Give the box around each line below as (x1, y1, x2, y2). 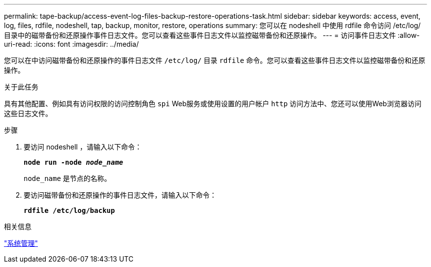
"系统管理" (4, 239, 38, 247)
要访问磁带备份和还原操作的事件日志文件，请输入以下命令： (24, 191, 216, 199)
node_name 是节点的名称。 (24, 174, 111, 182)
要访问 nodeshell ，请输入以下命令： (24, 143, 142, 151)
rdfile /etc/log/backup (24, 207, 115, 214)
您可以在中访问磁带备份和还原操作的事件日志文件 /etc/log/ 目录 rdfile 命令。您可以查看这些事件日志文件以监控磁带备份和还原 (4, 56, 426, 64)
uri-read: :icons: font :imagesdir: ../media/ (4, 40, 139, 48)
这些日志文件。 (4, 109, 52, 118)
